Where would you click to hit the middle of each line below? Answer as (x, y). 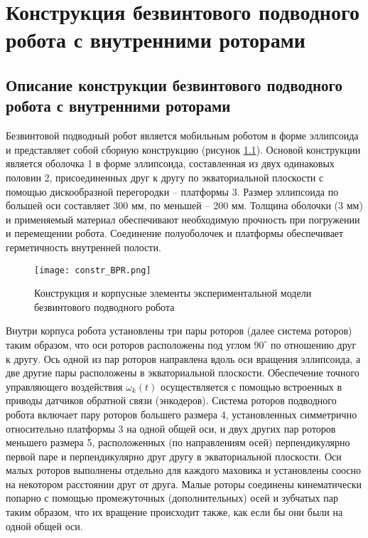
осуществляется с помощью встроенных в (251, 386)
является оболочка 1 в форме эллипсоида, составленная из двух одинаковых (170, 163)
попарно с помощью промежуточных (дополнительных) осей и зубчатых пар (172, 498)
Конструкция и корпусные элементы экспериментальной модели (173, 293)
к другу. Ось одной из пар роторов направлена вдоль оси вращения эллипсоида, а (183, 358)
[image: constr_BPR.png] (93, 270)
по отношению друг (313, 344)
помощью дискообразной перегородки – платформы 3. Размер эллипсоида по (172, 191)
